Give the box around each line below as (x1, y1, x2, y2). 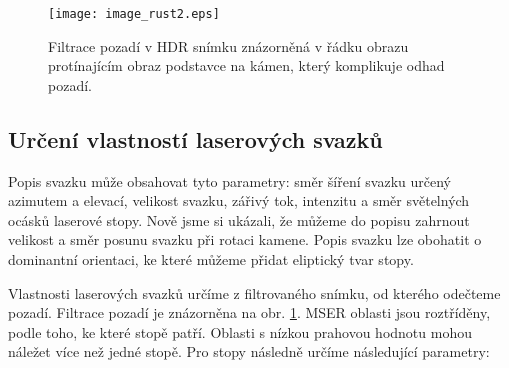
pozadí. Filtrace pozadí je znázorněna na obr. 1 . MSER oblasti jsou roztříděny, (8, 302, 491, 323)
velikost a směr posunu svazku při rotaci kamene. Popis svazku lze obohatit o (8, 229, 482, 250)
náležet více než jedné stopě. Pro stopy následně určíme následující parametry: (8, 341, 490, 362)
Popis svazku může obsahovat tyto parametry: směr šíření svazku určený (8, 170, 451, 191)
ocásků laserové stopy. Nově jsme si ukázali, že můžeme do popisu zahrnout (8, 209, 470, 230)
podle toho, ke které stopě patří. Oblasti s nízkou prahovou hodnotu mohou (8, 321, 472, 342)
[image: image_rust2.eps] (48, 7, 220, 21)
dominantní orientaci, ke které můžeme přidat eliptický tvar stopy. (8, 249, 414, 270)
